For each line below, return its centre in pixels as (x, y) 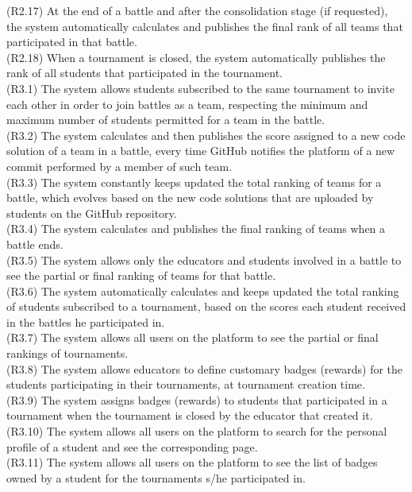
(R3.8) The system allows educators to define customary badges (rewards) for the (205, 368)
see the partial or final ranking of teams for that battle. (141, 275)
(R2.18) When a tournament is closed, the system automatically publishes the (196, 57)
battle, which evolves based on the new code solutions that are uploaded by (190, 198)
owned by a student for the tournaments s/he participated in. (156, 477)
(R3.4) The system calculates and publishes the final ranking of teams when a (196, 229)
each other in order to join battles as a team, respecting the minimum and (187, 104)
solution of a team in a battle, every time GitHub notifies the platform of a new (201, 151)
